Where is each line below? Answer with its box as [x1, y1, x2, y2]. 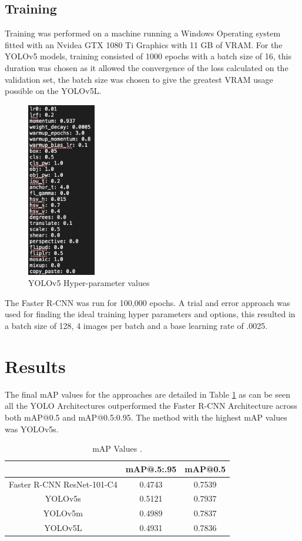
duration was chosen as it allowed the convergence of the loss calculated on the [5, 61, 288, 73]
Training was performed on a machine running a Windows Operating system [5, 27, 281, 39]
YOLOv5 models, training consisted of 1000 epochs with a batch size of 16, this [5, 50, 291, 62]
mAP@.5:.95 [125, 462, 177, 475]
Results [5, 354, 66, 378]
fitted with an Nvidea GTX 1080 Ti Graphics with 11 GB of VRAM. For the [5, 38, 283, 51]
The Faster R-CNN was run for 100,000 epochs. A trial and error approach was [5, 296, 290, 308]
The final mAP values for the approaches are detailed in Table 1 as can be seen [5, 388, 290, 400]
